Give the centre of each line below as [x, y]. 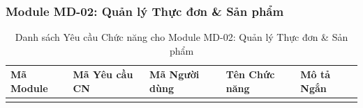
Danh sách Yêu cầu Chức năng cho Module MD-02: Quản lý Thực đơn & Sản [181, 37]
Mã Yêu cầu [103, 74]
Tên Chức [250, 74]
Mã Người [175, 74]
